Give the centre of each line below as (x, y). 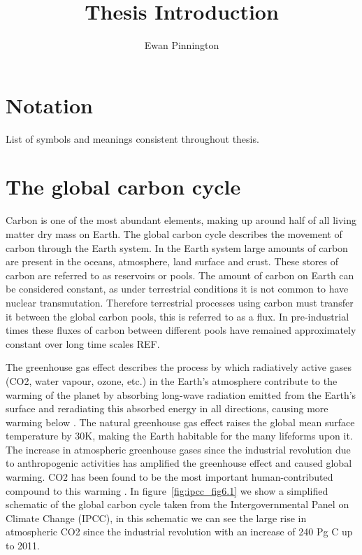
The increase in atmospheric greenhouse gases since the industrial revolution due (178, 449)
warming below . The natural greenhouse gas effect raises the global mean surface (180, 422)
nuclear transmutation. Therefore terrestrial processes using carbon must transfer (180, 302)
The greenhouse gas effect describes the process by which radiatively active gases (179, 367)
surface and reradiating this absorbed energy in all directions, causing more (167, 408)
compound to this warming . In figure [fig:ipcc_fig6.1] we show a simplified (167, 490)
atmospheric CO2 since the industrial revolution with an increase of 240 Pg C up (179, 532)
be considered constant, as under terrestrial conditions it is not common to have (177, 289)
